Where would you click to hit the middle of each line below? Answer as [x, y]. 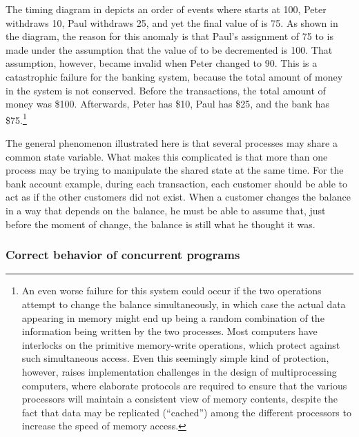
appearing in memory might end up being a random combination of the [173, 317]
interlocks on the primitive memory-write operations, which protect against [181, 344]
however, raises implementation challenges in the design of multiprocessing [179, 371]
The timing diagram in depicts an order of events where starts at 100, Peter [166, 9]
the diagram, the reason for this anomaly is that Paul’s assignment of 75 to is [169, 36]
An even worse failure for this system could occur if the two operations [172, 291]
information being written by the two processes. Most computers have [169, 331]
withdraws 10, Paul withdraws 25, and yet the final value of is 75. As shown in [172, 22]
